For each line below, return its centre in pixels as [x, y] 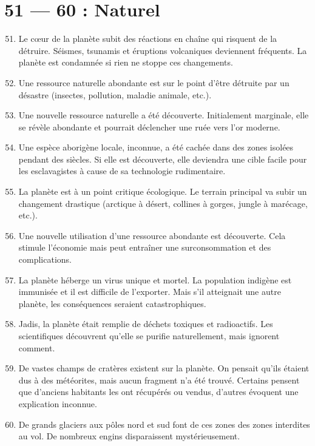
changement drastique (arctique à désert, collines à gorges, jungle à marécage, [163, 203]
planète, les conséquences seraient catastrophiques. [112, 303]
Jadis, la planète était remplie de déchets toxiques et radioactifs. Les [146, 324]
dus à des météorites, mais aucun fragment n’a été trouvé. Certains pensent [159, 380]
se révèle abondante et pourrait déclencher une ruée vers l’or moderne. [149, 127]
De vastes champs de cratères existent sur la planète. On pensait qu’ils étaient [164, 368]
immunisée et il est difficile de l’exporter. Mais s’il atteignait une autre [150, 292]
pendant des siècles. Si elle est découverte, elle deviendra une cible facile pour [163, 159]
